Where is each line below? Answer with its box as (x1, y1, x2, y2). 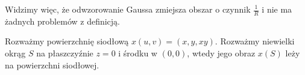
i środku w (118, 47, 157, 59)
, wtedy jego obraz (187, 47, 256, 59)
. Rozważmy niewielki (215, 35, 295, 47)
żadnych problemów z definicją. (5, 14, 120, 27)
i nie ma (262, 3, 292, 15)
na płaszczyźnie (36, 47, 93, 59)
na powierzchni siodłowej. (5, 58, 99, 71)
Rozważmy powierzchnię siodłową (5, 35, 129, 47)
